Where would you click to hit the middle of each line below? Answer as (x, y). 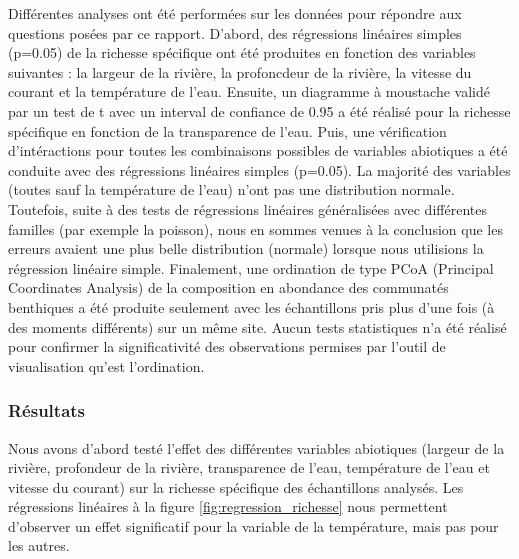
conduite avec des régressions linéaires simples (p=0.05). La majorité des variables (259, 169)
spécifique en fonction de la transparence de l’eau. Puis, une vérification (227, 130)
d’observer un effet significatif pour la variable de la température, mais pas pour (253, 525)
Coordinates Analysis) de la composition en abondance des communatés (228, 287)
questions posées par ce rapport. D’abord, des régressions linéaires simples (235, 32)
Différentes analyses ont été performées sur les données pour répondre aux (235, 13)
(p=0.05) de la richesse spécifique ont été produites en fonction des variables (242, 52)
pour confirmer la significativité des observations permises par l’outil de (227, 346)
